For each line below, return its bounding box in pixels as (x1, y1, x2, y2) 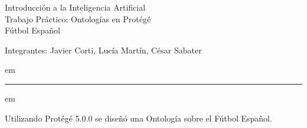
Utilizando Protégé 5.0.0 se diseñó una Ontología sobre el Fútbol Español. (5, 112, 272, 124)
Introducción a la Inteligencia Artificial (5, 1, 146, 13)
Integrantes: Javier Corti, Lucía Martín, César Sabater (5, 43, 202, 56)
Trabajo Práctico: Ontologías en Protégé (5, 12, 151, 25)
